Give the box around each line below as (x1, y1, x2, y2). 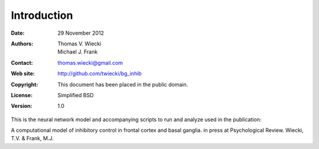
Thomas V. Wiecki (57, 40, 102, 47)
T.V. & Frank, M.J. (11, 135, 54, 142)
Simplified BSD (57, 91, 94, 98)
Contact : (11, 59, 34, 66)
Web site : (11, 70, 35, 77)
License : (11, 91, 32, 98)
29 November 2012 (57, 29, 105, 37)
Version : (11, 102, 32, 110)
